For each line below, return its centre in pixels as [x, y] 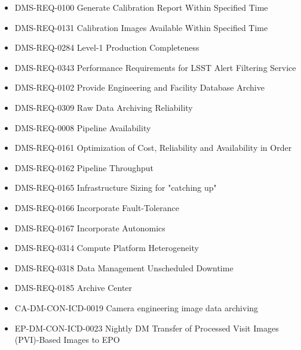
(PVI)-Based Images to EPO [67, 340]
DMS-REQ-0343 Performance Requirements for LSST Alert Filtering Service [155, 67]
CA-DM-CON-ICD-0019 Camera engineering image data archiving [136, 307]
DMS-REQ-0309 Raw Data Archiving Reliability [104, 107]
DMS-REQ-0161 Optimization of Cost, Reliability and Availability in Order [153, 148]
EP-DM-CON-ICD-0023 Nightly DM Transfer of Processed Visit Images [147, 328]
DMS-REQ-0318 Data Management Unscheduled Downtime [124, 267]
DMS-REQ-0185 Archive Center [73, 288]
